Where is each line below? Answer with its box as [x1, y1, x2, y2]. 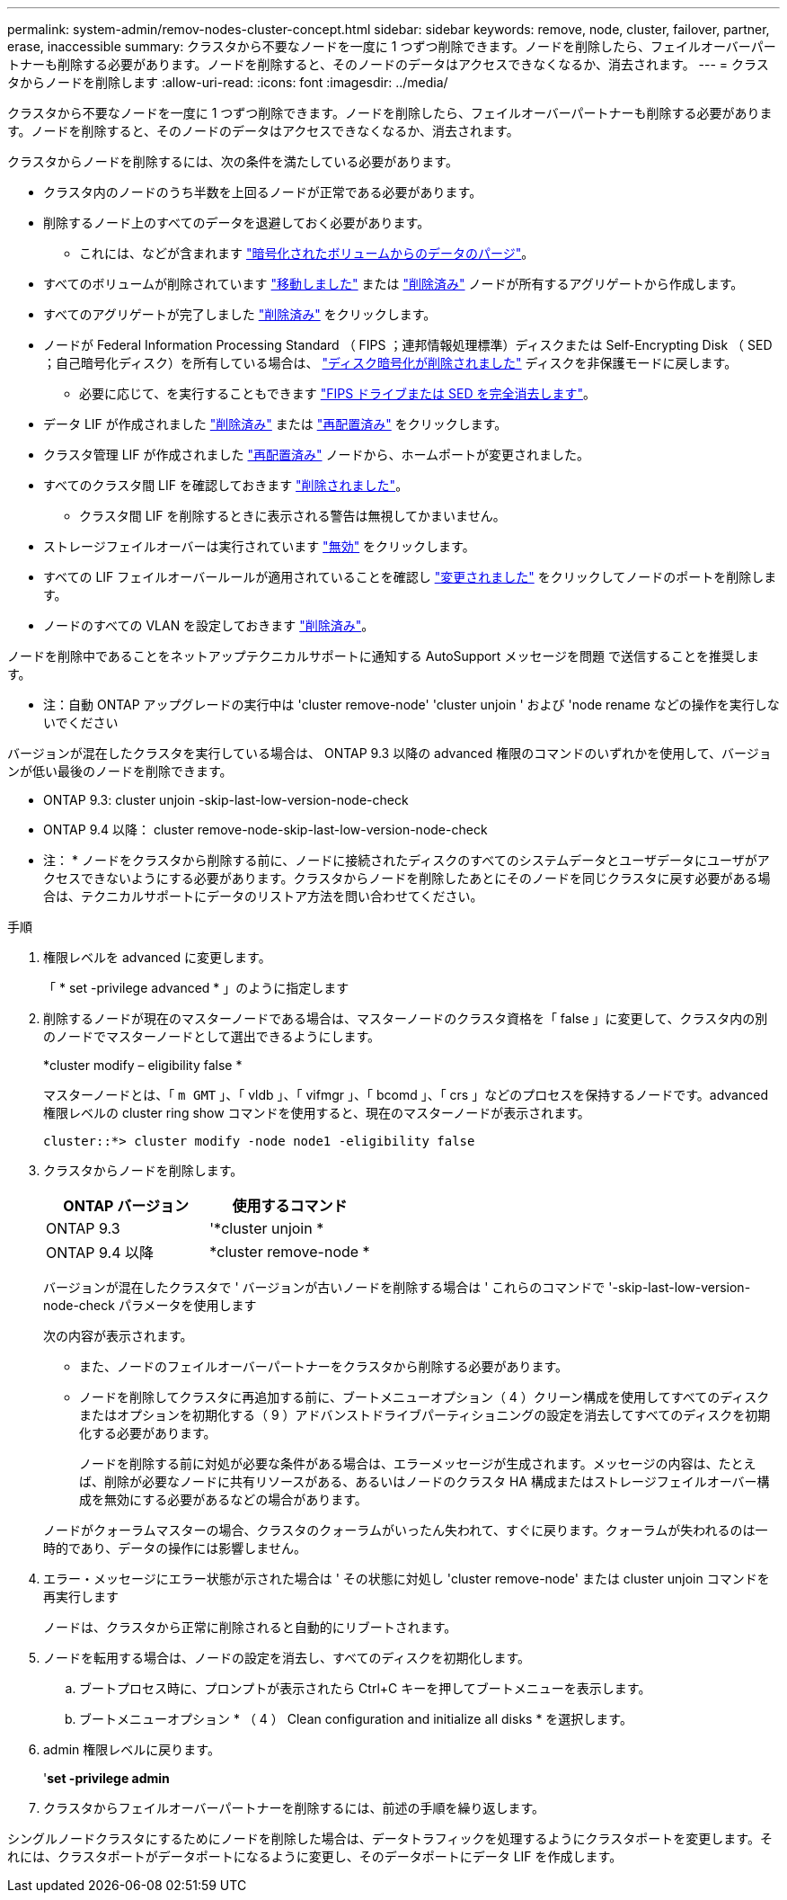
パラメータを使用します [118, 1298, 257, 1313]
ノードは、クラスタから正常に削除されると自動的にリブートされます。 [43, 1619, 457, 1635]
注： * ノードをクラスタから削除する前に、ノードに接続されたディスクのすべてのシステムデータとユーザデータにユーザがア [43, 852, 770, 868]
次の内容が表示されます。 [43, 1328, 193, 1343]
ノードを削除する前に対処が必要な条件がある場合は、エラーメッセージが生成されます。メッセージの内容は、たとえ [79, 1456, 756, 1471]
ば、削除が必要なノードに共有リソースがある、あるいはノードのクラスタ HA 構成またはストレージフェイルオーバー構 [79, 1474, 770, 1489]
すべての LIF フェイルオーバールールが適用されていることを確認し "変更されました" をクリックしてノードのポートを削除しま [43, 569, 777, 584]
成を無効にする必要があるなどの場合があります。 [79, 1492, 367, 1507]
